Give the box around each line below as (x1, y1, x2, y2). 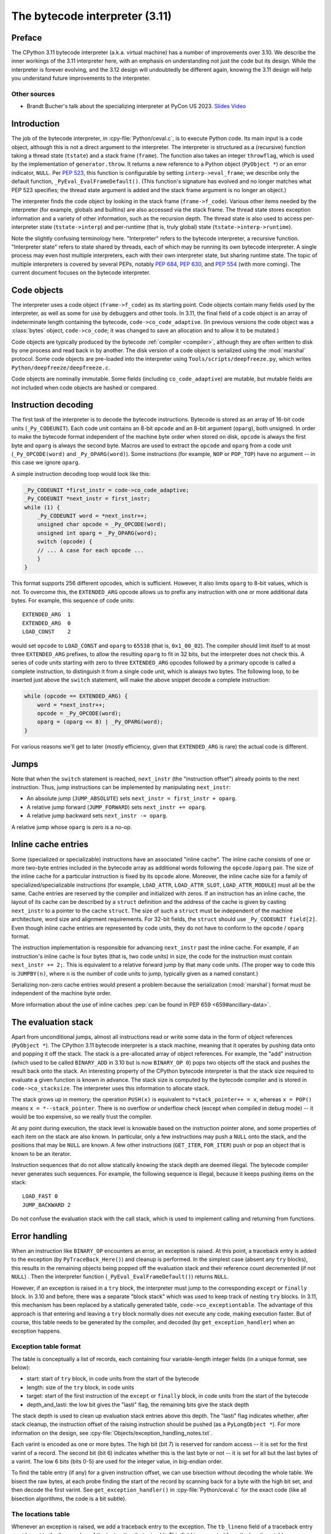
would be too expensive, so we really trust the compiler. (11, 1113, 153, 1120)
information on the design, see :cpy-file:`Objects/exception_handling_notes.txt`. (11, 1429, 213, 1436)
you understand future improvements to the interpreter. (11, 74, 151, 82)
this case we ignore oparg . (11, 459, 80, 466)
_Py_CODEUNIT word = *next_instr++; (37, 512, 147, 519)
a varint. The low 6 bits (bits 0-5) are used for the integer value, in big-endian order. (11, 1457, 223, 1465)
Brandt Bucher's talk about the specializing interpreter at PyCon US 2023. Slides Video (26, 102, 246, 110)
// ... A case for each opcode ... (37, 547, 144, 553)
